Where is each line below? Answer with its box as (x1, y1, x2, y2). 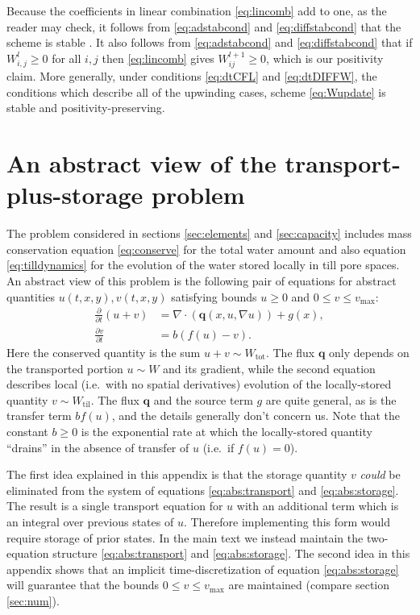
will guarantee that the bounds (6, 576, 160, 593)
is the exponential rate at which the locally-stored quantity (81, 422, 372, 439)
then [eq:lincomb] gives (102, 49, 214, 66)
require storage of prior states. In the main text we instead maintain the (6, 529, 364, 546)
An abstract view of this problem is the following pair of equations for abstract (6, 272, 397, 289)
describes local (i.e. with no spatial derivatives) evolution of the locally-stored (6, 376, 392, 393)
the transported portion (6, 359, 123, 376)
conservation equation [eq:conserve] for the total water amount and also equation (6, 240, 406, 257)
